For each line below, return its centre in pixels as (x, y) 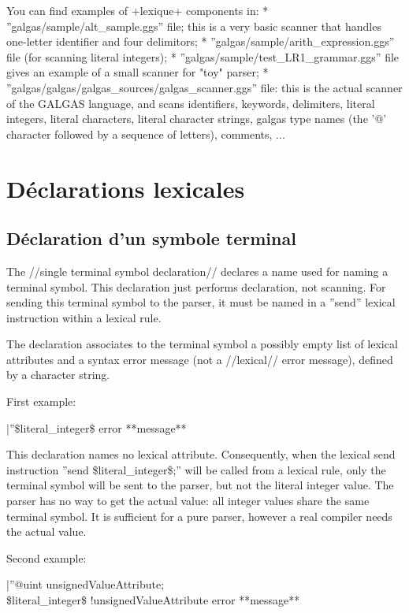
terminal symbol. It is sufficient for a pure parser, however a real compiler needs (199, 516)
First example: (41, 401)
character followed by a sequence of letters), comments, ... (146, 134)
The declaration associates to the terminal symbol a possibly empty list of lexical (202, 344)
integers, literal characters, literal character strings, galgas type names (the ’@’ (197, 119)
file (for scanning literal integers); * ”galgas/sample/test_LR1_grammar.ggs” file (203, 56)
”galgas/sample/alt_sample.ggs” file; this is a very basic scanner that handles (194, 26)
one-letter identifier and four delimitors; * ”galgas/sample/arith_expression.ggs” (201, 41)
